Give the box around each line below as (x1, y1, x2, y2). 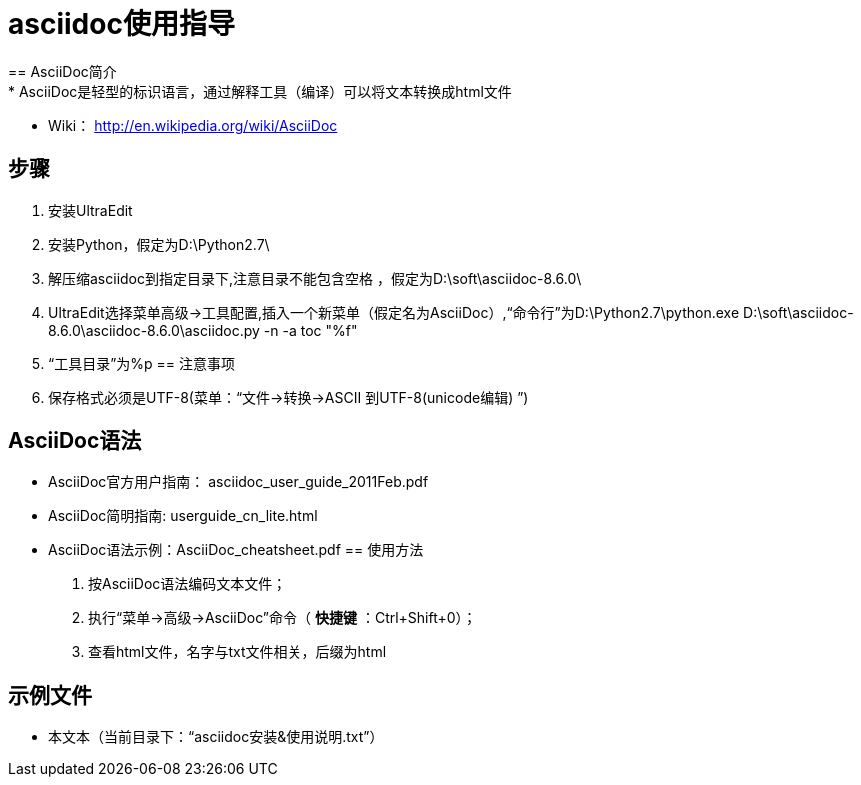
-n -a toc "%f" (263, 321, 358, 339)
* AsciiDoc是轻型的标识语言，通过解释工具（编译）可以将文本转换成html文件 (8, 82, 512, 100)
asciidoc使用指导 (8, 7, 235, 41)
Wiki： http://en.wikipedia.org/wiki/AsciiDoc (48, 116, 338, 134)
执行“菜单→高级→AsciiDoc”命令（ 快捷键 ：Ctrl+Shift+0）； (88, 609, 477, 627)
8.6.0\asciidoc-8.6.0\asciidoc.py (48, 321, 260, 339)
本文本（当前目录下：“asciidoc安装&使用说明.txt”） (48, 728, 384, 746)
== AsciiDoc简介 (8, 62, 117, 80)
